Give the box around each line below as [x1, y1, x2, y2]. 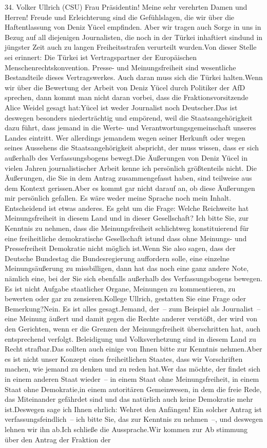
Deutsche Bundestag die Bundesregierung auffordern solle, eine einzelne [5, 252, 230, 263]
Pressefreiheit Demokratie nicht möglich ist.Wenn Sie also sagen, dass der [5, 243, 236, 254]
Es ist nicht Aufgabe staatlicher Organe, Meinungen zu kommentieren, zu [5, 283, 236, 294]
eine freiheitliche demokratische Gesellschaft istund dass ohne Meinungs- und [5, 232, 247, 243]
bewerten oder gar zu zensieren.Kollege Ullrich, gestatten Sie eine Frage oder [5, 293, 246, 304]
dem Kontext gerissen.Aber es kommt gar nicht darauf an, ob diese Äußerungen [5, 182, 255, 193]
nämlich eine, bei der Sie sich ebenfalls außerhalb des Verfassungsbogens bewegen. [5, 273, 262, 284]
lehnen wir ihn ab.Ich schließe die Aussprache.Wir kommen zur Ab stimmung [5, 423, 247, 434]
